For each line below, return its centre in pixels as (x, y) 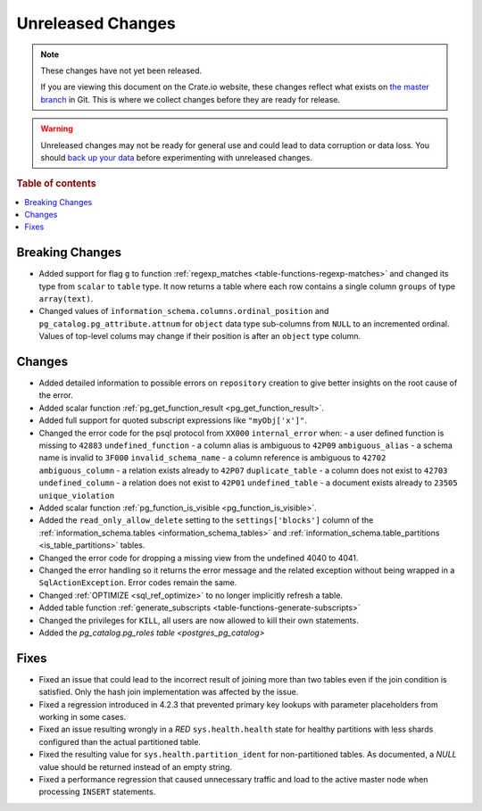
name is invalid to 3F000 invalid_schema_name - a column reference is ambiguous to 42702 (212, 458)
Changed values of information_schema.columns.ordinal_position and (184, 311)
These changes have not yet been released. (121, 70)
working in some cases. (83, 716)
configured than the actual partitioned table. (120, 741)
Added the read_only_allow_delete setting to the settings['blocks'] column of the (206, 520)
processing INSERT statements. (97, 792)
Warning (57, 128)
